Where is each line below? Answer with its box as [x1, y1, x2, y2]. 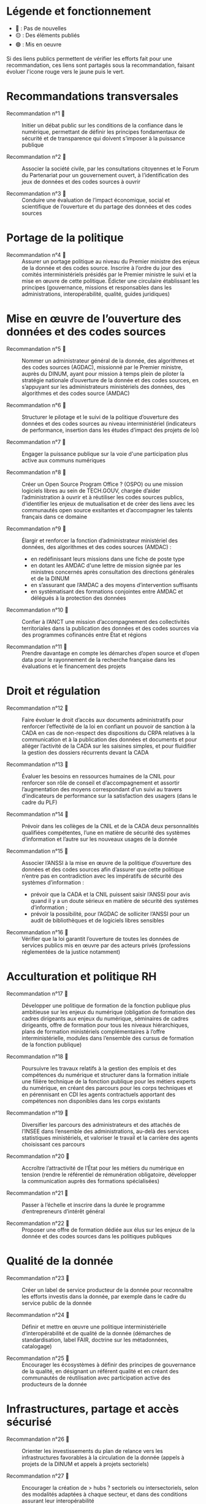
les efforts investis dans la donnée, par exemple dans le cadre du [21, 1292, 186, 1300]
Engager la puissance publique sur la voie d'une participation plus [21, 450, 188, 458]
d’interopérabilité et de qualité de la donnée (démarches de [21, 1329, 172, 1337]
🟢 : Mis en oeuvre [15, 40, 62, 48]
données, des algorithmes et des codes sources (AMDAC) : [21, 543, 172, 550]
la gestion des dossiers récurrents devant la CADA [21, 748, 149, 756]
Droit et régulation [6, 684, 101, 697]
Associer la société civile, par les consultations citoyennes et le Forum [21, 164, 199, 172]
